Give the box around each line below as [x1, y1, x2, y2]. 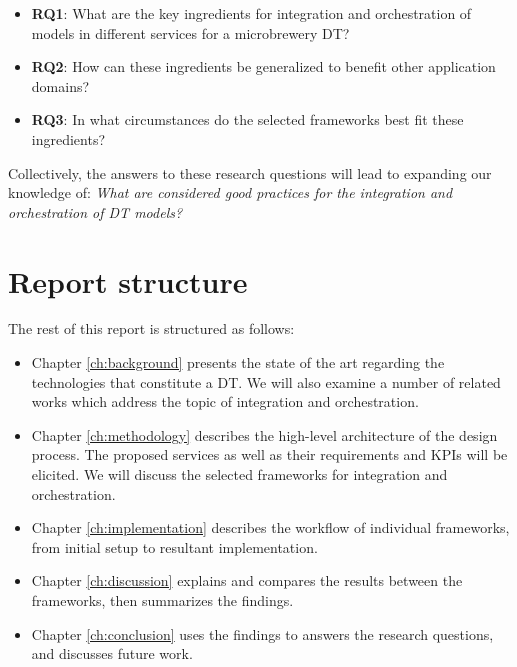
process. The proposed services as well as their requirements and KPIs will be [31, 444, 508, 465]
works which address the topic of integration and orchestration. [31, 391, 419, 412]
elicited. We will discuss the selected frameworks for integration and [31, 464, 448, 485]
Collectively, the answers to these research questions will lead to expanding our [8, 162, 492, 183]
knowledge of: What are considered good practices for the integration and [8, 182, 453, 203]
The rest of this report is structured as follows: [8, 318, 295, 339]
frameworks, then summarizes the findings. [31, 590, 294, 610]
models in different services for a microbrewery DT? [31, 22, 350, 43]
